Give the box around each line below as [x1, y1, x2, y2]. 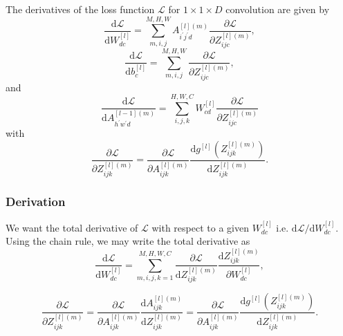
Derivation [6, 192, 66, 209]
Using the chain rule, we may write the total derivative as [6, 234, 250, 248]
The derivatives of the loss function [6, 2, 155, 16]
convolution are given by [225, 2, 330, 16]
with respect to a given [151, 220, 249, 234]
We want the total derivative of [6, 220, 138, 234]
